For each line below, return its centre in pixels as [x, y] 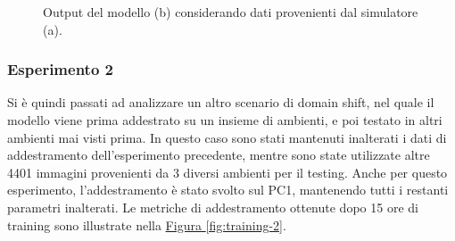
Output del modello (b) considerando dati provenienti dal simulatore [231, 12]
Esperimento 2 [60, 69]
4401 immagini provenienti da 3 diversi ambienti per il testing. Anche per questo [227, 172]
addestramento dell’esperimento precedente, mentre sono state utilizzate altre [219, 155]
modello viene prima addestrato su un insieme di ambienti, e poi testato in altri [225, 120]
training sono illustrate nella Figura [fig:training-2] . [147, 224]
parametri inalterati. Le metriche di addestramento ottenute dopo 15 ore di [213, 207]
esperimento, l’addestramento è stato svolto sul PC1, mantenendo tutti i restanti [228, 190]
